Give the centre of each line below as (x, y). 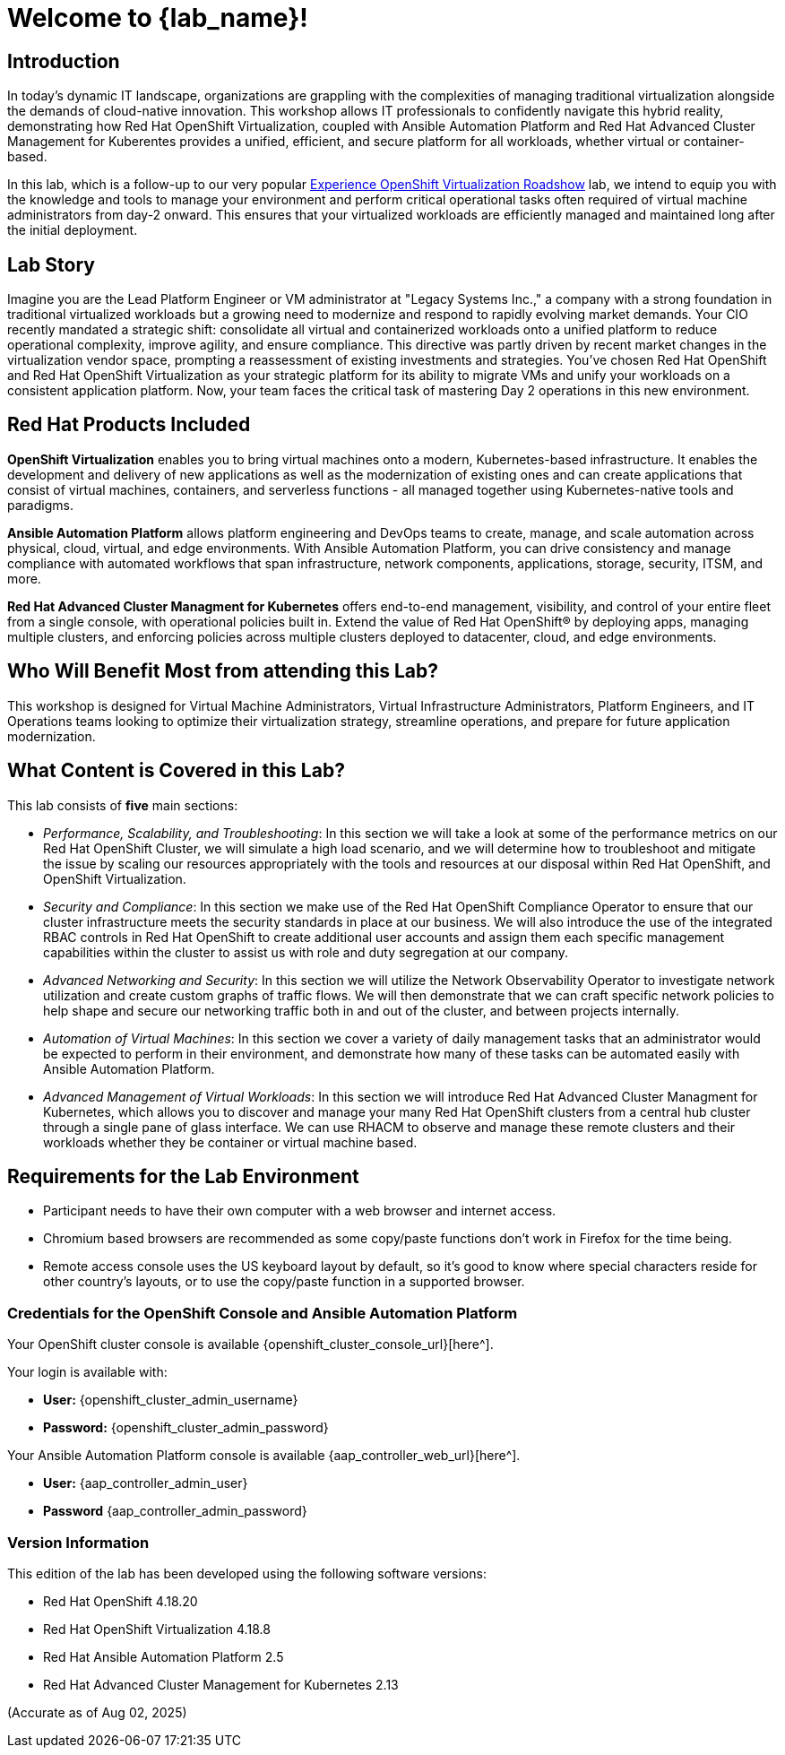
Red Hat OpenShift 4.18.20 (121, 1601)
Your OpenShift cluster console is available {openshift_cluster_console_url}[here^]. (250, 1344)
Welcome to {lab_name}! (158, 18)
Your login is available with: (87, 1372)
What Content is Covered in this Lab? (176, 771)
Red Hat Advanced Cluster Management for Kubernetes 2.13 (221, 1684)
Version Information (78, 1542)
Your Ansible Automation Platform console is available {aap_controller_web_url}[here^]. (264, 1456)
